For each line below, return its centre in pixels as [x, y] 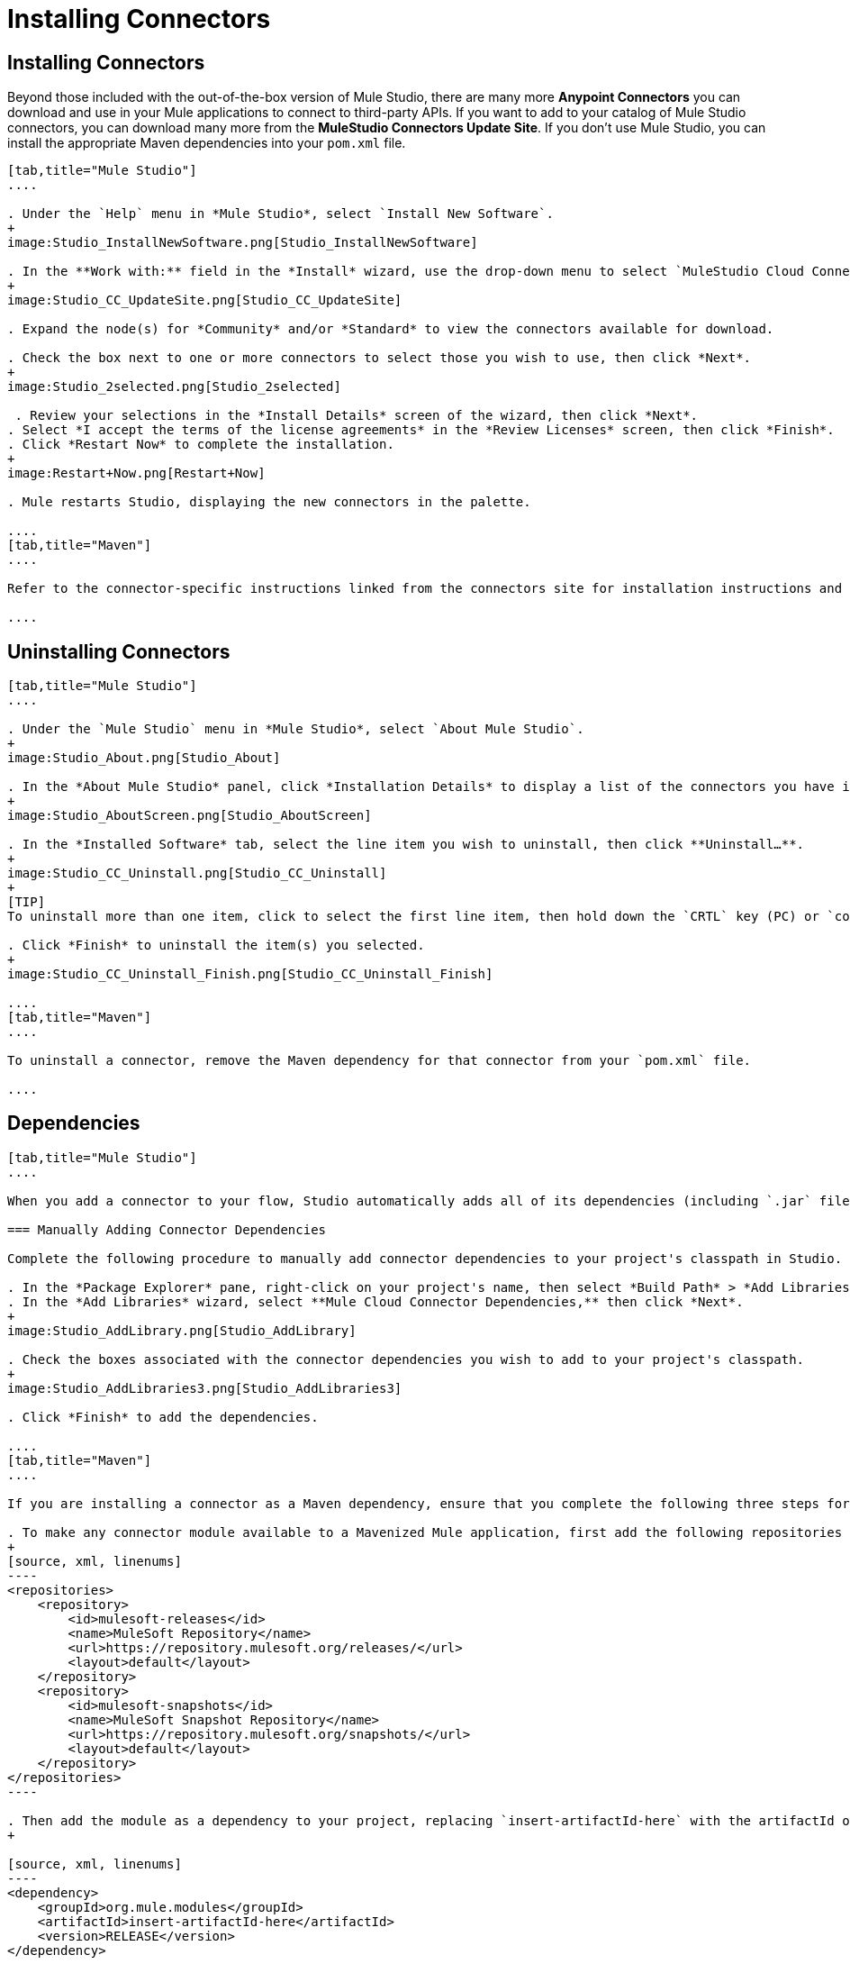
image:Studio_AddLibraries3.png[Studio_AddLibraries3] [205, 1388]
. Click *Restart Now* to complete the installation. [201, 445]
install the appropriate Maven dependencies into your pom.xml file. [207, 143]
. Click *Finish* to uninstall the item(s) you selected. [216, 946]
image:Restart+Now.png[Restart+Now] [136, 473]
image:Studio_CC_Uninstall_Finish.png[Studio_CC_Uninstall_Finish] [250, 974]
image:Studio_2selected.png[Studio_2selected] [174, 387]
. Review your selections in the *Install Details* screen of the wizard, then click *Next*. [357, 416]
